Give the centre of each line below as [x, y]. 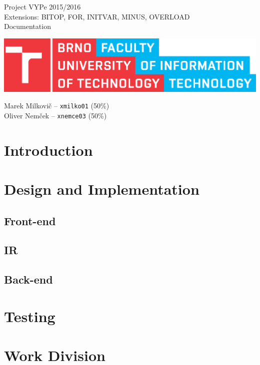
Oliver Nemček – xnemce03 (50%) [55, 115]
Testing [30, 316]
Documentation [27, 26]
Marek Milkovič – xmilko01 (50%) [57, 106]
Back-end [28, 279]
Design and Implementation [102, 189]
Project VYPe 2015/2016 [42, 6]
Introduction [48, 150]
